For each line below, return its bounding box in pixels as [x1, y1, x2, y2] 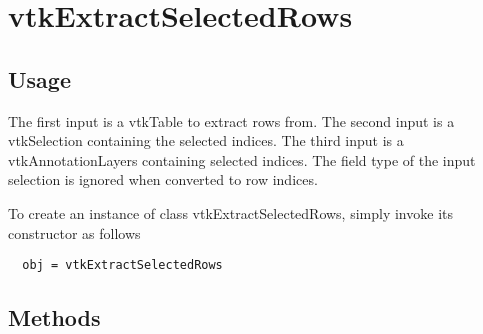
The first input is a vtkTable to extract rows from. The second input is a [8, 110, 455, 131]
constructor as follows [8, 222, 141, 243]
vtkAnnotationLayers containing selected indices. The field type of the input [8, 149, 476, 170]
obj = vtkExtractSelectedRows [22, 258, 223, 273]
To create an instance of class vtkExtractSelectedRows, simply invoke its [8, 202, 453, 223]
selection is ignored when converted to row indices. [8, 169, 318, 190]
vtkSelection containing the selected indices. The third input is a [8, 130, 404, 151]
